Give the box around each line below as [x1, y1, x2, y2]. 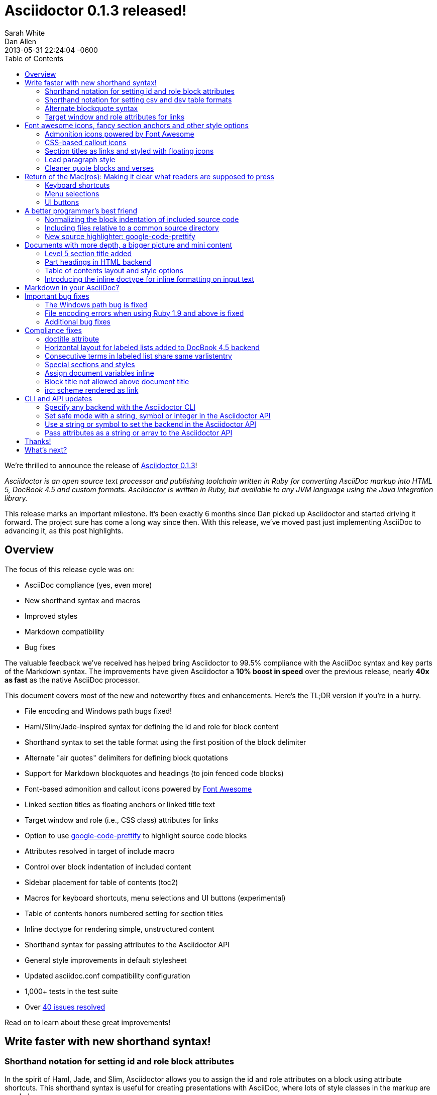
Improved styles [25, 611, 78, 620]
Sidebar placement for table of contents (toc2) [25, 878, 178, 887]
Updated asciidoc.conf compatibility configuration [25, 971, 190, 980]
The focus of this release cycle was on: [5, 565, 134, 574]
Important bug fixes [25, 291, 89, 300]
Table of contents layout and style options [45, 266, 183, 275]
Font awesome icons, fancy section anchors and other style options [25, 121, 249, 130]
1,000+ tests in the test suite [25, 987, 118, 996]
